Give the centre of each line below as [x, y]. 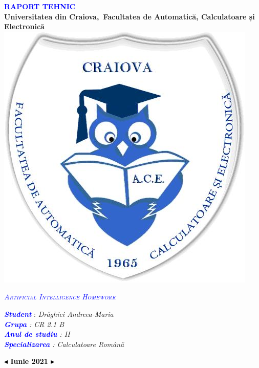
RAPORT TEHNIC [40, 6]
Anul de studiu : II [37, 334]
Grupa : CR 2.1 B [34, 324]
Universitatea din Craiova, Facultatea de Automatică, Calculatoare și [129, 16]
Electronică [24, 26]
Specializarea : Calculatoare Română [64, 344]
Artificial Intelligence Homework [60, 297]
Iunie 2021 [29, 361]
